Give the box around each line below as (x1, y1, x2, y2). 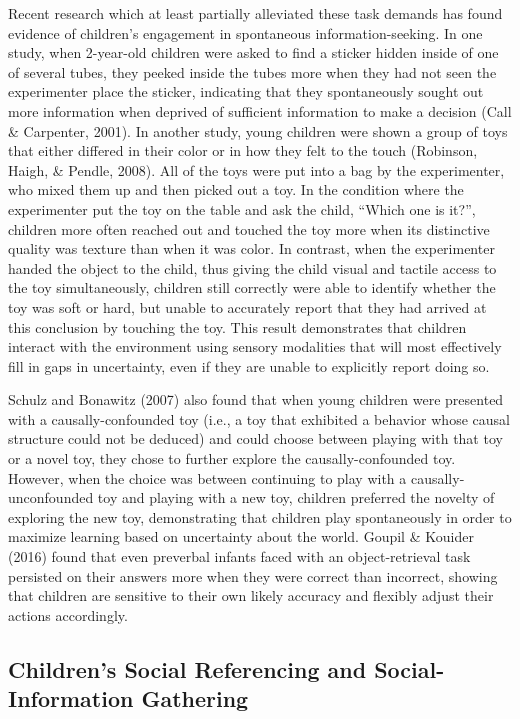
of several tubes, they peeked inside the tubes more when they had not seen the (8, 61, 497, 82)
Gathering (141, 683, 249, 714)
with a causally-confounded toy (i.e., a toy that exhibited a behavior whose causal (8, 408, 510, 429)
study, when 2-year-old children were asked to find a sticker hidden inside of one (8, 42, 499, 63)
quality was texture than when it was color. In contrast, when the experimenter (8, 238, 495, 259)
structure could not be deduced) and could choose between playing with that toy (8, 428, 503, 449)
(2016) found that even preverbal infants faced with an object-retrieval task (8, 546, 471, 567)
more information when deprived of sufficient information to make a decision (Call (8, 100, 512, 121)
